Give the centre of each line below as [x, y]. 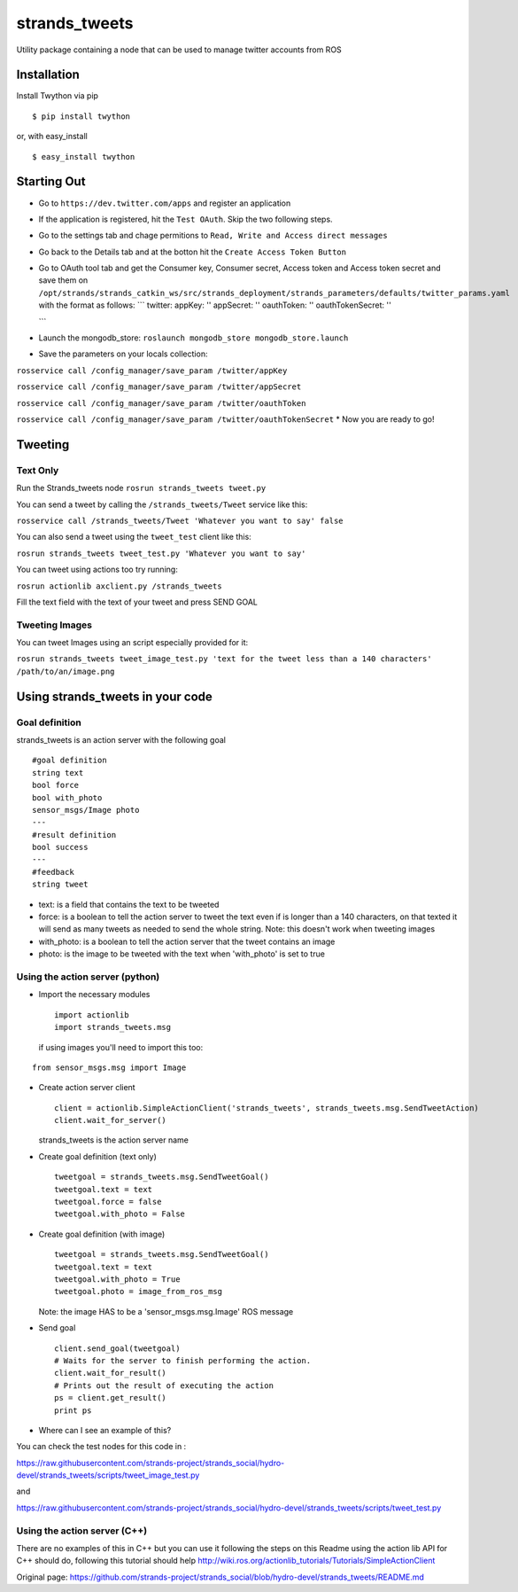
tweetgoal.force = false [108, 1202]
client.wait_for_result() [111, 1373]
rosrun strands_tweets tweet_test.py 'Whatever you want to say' [161, 553]
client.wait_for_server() [111, 1120]
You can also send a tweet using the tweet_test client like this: [134, 537]
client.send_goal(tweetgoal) [117, 1348]
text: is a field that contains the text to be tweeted [129, 904]
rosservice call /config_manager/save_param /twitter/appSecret [159, 387]
